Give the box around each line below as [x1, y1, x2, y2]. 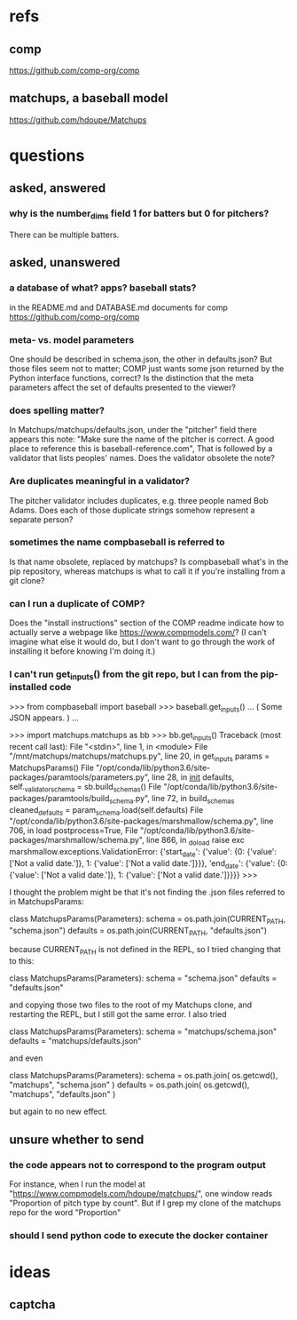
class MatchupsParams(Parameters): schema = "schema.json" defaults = [9, 973, 277, 983]
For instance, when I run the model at [9, 1179, 145, 1189]
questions [9, 146, 85, 165]
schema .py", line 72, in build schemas [109, 792, 235, 806]
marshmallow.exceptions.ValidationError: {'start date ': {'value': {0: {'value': [9, 847, 277, 859]
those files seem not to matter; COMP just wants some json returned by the [9, 362, 285, 374]
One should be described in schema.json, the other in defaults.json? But [9, 354, 273, 364]
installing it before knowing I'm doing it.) [9, 646, 156, 656]
